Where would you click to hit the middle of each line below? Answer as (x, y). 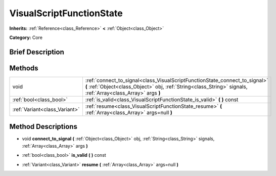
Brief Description (37, 52)
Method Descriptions (43, 127)
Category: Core (26, 37)
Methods (24, 68)
